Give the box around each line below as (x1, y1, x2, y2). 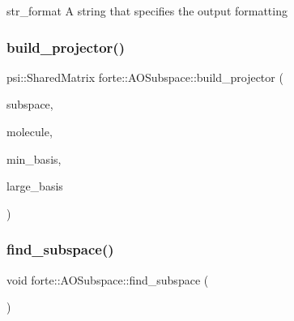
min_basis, (6, 150, 62, 167)
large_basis (6, 178, 63, 195)
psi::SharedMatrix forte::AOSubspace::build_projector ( (6, 68, 283, 85)
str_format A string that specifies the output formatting (6, 2, 288, 19)
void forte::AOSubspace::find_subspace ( (6, 271, 209, 288)
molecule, (6, 123, 53, 139)
